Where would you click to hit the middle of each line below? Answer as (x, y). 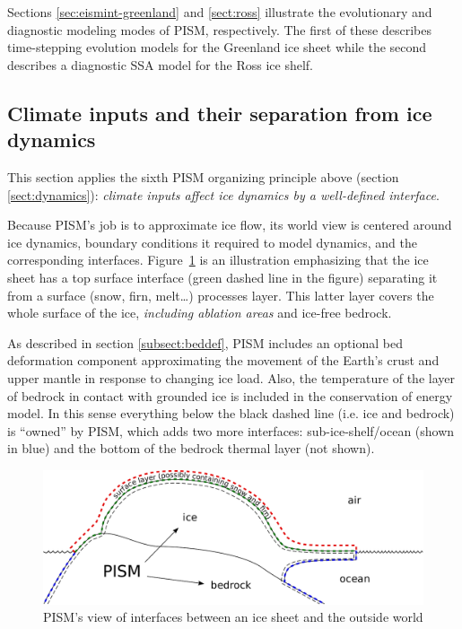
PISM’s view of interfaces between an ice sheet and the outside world (233, 617)
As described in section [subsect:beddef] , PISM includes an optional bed (205, 342)
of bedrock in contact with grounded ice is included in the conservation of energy (230, 395)
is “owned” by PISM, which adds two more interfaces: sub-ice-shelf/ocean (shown (231, 430)
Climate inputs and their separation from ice (220, 113)
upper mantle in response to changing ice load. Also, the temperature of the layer (231, 377)
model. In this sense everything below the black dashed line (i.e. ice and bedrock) (231, 413)
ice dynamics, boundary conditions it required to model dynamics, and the (212, 242)
